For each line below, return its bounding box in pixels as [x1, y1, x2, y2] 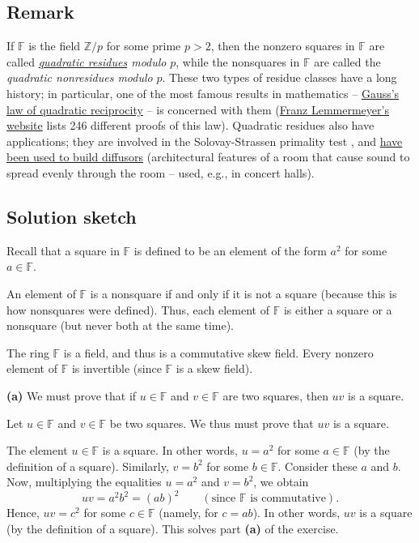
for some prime [106, 37, 181, 54]
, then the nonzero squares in [210, 37, 355, 54]
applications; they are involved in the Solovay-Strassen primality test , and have [6, 132, 403, 149]
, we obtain [253, 473, 309, 490]
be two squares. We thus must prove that [109, 414, 314, 431]
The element [6, 442, 68, 459]
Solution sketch [6, 203, 137, 229]
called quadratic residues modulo [6, 53, 167, 70]
